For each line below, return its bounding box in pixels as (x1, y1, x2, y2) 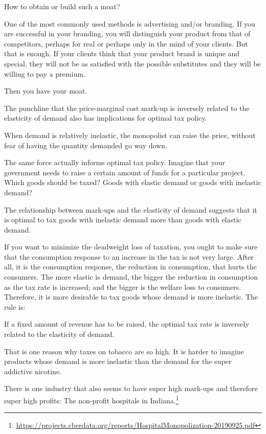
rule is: (4, 301, 26, 312)
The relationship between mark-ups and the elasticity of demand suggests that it (4, 204, 257, 215)
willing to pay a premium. (4, 68, 85, 79)
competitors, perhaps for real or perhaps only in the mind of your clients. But (4, 38, 248, 49)
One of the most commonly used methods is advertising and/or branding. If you (4, 18, 255, 29)
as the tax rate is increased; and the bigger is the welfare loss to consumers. (4, 281, 241, 292)
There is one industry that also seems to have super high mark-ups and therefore (4, 383, 258, 394)
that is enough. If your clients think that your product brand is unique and (4, 48, 240, 59)
